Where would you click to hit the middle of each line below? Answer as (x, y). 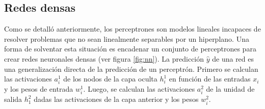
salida (13, 99)
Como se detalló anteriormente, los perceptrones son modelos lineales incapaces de (132, 29)
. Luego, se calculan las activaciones (139, 89)
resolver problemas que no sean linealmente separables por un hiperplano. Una (127, 38)
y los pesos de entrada (39, 89)
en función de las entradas (210, 79)
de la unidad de (230, 89)
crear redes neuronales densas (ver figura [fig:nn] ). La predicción (104, 58)
